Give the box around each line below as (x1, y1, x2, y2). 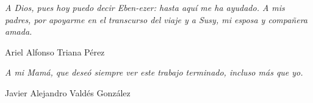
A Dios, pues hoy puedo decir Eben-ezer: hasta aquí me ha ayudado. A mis (5, 1, 285, 13)
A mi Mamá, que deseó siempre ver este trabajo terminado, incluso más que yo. (5, 66, 303, 79)
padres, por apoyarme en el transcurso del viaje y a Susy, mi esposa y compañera (5, 13, 308, 26)
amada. (5, 25, 32, 38)
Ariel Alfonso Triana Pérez (5, 45, 105, 58)
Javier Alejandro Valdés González (5, 86, 131, 99)
